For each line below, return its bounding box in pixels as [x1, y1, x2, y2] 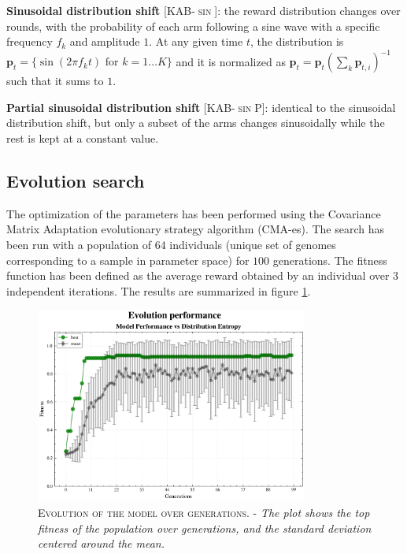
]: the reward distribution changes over [214, 2, 401, 18]
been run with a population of [6, 236, 152, 253]
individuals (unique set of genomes [169, 236, 336, 253]
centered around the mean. [38, 535, 165, 552]
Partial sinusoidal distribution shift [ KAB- [6, 99, 235, 115]
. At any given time [149, 33, 243, 50]
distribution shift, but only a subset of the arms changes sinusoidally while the [6, 114, 385, 131]
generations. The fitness [272, 251, 387, 268]
